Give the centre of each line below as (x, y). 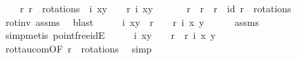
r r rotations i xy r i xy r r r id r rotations (155, 8)
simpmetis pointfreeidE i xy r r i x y (111, 35)
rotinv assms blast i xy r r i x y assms (132, 21)
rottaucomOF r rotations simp (78, 48)
